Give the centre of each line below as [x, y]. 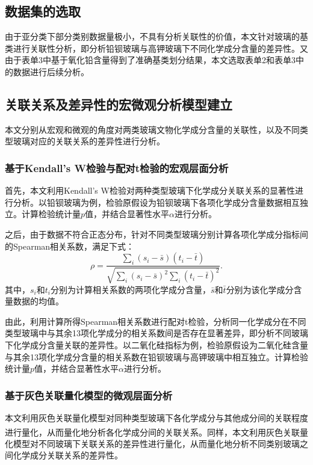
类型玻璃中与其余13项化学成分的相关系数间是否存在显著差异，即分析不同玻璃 [156, 333]
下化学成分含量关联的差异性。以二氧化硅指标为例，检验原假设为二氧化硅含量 [156, 344]
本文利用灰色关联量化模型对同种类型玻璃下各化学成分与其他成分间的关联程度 [156, 417]
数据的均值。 [38, 301]
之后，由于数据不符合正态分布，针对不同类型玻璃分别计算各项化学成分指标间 [156, 234]
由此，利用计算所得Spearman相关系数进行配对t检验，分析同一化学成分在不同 [156, 321]
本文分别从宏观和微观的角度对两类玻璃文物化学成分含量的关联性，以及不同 [152, 129]
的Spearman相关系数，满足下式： [70, 246]
